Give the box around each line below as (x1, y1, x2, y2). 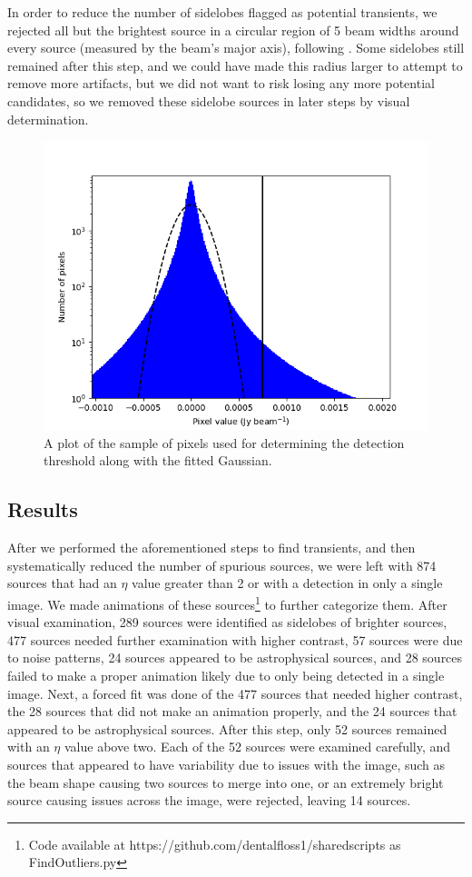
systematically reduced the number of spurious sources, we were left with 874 (7, 555, 437, 574)
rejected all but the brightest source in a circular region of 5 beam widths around (7, 20, 459, 39)
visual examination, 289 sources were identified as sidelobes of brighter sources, (7, 613, 447, 632)
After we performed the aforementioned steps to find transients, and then (7, 538, 416, 557)
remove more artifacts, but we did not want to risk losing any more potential (7, 74, 435, 93)
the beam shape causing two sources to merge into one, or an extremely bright (7, 772, 444, 792)
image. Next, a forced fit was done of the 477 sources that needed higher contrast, (7, 683, 463, 703)
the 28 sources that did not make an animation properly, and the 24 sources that (7, 702, 457, 721)
